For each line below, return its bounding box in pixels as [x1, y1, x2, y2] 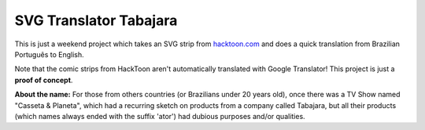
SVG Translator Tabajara [14, 12, 178, 29]
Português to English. [14, 49, 84, 59]
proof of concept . [14, 75, 73, 85]
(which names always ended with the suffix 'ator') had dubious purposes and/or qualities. [14, 111, 306, 121]
